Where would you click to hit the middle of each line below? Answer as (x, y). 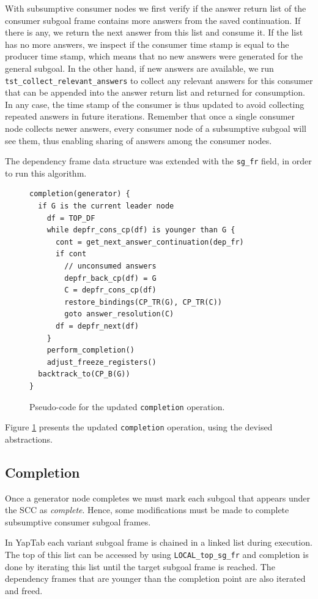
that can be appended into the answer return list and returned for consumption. (155, 92)
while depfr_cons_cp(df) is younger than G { (141, 230)
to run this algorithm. (46, 173)
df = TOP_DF (71, 218)
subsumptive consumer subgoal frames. (78, 521)
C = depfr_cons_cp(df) (110, 290)
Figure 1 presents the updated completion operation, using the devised (139, 427)
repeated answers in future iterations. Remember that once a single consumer (150, 116)
